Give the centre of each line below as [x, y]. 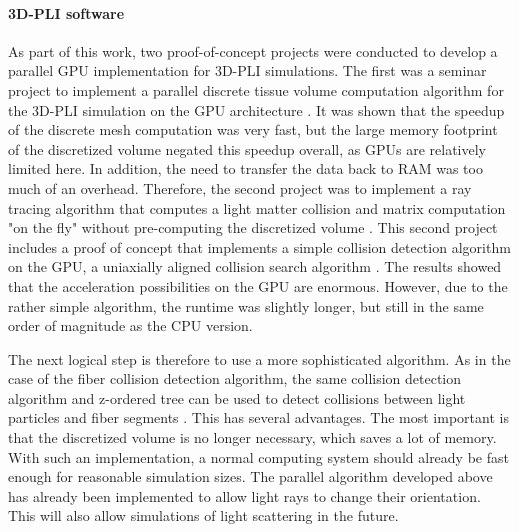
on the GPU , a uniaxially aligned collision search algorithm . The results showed [255, 266]
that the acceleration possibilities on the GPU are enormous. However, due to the [258, 285]
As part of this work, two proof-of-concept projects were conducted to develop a [253, 50]
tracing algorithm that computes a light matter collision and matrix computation [257, 207]
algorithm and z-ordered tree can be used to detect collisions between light [237, 397]
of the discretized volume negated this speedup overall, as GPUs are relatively [247, 148]
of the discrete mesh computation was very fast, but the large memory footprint [253, 129]
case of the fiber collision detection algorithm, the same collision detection [235, 378]
